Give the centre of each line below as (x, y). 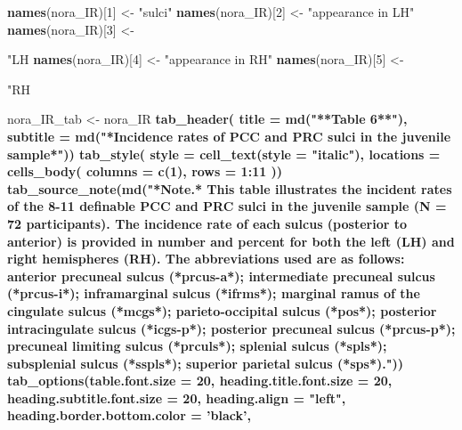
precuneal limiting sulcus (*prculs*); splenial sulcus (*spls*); (197, 346)
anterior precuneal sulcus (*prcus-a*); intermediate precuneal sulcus (221, 276)
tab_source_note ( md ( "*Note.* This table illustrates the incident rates (230, 188)
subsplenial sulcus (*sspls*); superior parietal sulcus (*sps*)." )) (205, 363)
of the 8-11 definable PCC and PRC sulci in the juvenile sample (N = (227, 206)
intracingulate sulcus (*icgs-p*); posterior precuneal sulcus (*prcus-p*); (231, 328)
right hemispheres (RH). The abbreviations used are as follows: (206, 259)
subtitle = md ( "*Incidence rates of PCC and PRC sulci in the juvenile (229, 136)
